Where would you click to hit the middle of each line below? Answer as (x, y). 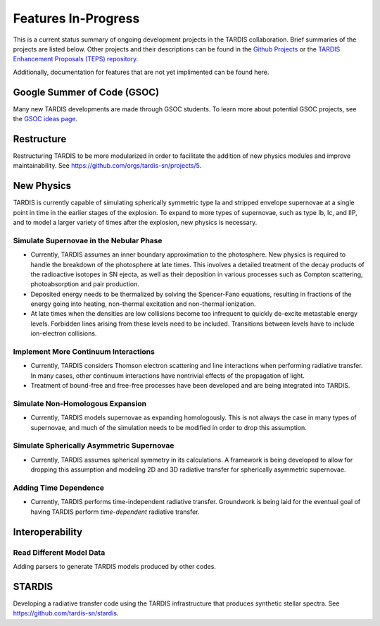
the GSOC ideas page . (45, 119)
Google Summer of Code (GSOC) (86, 92)
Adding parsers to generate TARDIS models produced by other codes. (114, 566)
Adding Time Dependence (59, 488)
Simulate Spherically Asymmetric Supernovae (94, 446)
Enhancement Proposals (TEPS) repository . (76, 59)
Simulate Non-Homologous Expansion (80, 403)
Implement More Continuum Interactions (84, 352)
